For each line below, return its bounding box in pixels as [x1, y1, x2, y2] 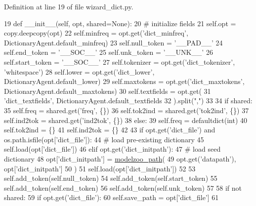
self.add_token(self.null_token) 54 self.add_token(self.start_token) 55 [4, 173, 217, 183]
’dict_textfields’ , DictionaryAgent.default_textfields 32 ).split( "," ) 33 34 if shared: [4, 95, 253, 106]
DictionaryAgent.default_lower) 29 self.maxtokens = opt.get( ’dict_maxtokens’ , [4, 76, 245, 86]
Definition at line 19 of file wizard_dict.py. [4, 1, 133, 11]
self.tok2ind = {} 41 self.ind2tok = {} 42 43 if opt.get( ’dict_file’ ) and [4, 124, 215, 135]
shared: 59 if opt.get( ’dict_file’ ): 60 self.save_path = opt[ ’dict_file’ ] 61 [4, 192, 219, 203]
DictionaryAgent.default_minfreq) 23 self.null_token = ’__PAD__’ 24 [4, 37, 223, 47]
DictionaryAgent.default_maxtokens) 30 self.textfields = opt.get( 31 [4, 85, 211, 96]
